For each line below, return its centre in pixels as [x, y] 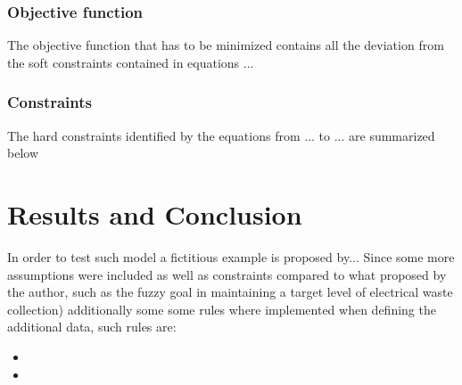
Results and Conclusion [155, 214]
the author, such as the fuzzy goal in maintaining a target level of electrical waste [230, 292]
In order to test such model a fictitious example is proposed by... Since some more [231, 256]
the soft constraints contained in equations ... [131, 62]
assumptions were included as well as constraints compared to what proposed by [227, 274]
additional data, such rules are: [92, 327]
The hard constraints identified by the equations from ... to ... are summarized [221, 135]
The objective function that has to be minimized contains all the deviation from [226, 45]
